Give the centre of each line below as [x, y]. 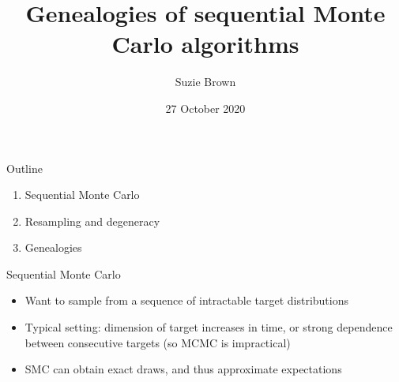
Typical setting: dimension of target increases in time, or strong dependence [209, 327]
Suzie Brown [205, 82]
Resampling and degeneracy [92, 221]
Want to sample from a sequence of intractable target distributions [186, 300]
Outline [24, 168]
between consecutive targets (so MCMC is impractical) [158, 342]
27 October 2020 [205, 108]
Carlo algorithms [205, 44]
